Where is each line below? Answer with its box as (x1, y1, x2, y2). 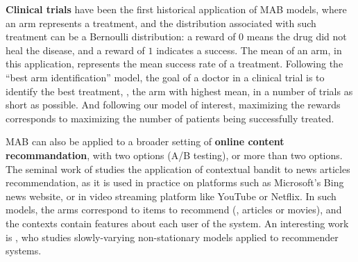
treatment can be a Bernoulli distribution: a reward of (6, 29, 236, 44)
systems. (6, 243, 42, 258)
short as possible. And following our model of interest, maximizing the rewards (6, 97, 341, 112)
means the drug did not (246, 29, 347, 44)
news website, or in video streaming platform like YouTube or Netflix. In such (6, 188, 336, 203)
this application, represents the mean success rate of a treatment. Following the (6, 56, 343, 71)
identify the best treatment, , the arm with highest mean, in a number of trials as (6, 83, 353, 98)
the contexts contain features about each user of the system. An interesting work (6, 215, 349, 230)
